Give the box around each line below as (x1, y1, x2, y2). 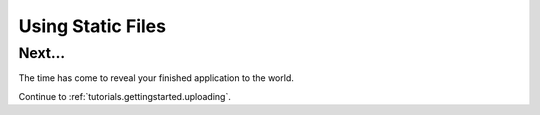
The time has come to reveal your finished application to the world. (18, 72, 294, 84)
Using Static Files (18, 15, 167, 37)
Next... (18, 44, 65, 62)
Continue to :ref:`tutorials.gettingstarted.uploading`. (18, 90, 232, 102)
